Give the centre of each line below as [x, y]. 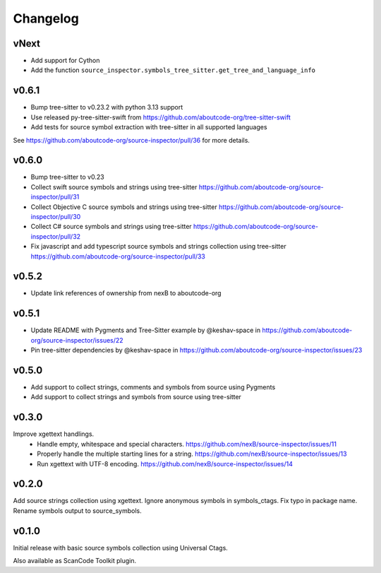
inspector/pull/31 [55, 197]
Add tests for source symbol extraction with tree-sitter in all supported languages [149, 127]
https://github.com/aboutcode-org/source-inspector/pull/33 [118, 256]
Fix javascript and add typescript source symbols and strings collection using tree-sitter [158, 247]
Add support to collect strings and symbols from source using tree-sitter [136, 397]
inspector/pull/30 [56, 217]
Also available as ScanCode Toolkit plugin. [75, 561]
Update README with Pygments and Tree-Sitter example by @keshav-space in [146, 330]
